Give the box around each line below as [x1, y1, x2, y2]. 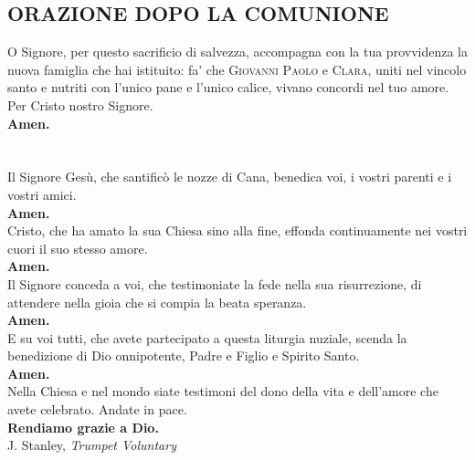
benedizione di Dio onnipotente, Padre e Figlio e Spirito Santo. [7, 346, 360, 365]
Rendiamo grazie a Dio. [7, 417, 159, 436]
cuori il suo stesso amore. [7, 238, 148, 257]
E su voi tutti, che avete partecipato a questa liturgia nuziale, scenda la [7, 328, 407, 347]
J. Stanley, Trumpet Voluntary [7, 435, 176, 455]
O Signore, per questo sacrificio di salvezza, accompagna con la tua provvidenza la [7, 42, 468, 61]
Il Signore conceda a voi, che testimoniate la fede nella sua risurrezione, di [7, 274, 422, 293]
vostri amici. [7, 184, 77, 204]
